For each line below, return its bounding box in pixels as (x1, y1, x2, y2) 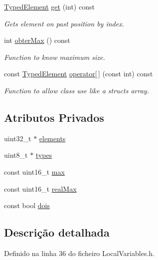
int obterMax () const (4, 35, 70, 45)
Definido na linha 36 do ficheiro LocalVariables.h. (4, 248, 155, 258)
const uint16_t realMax (4, 183, 77, 194)
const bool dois (4, 200, 50, 211)
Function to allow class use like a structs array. (4, 85, 149, 95)
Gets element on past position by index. (4, 18, 124, 28)
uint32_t (4, 133, 31, 143)
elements (39, 133, 66, 143)
